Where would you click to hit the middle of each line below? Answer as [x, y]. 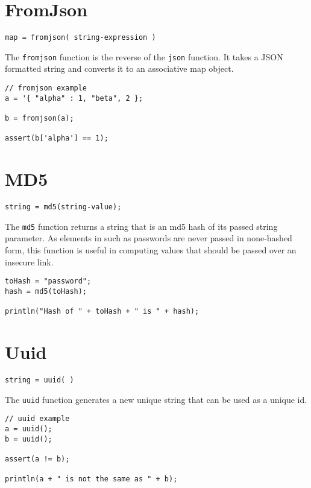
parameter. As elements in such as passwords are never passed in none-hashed [149, 238]
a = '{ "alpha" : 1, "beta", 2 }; [74, 98]
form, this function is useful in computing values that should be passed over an [151, 250]
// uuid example [37, 419]
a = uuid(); [29, 429]
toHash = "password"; [48, 281]
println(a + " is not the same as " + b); [91, 479]
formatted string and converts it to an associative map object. [119, 68]
